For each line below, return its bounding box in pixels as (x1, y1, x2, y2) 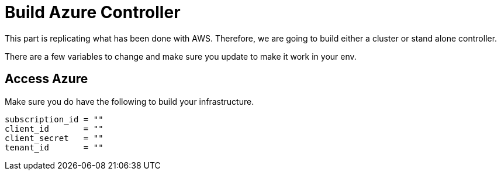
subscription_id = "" (5, 114, 103, 124)
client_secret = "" (5, 133, 103, 143)
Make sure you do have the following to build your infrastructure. (5, 96, 254, 107)
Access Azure (5, 71, 88, 87)
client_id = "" (5, 123, 103, 133)
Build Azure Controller (5, 2, 181, 22)
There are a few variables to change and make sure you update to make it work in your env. (5, 51, 357, 61)
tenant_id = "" (5, 142, 103, 152)
